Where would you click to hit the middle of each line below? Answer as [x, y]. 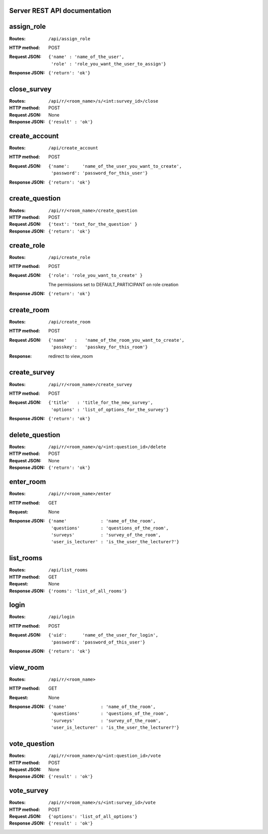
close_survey [30, 89]
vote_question [32, 744]
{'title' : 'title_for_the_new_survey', [101, 403]
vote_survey [29, 791]
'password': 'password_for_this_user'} [100, 173]
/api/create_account [73, 148]
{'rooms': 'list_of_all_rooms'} [88, 591]
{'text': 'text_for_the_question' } [93, 224]
